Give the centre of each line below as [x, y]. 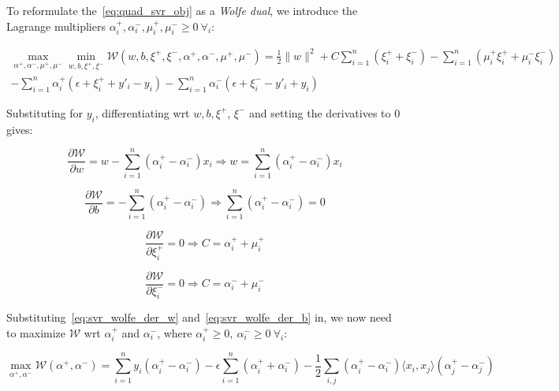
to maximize [36, 333]
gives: [20, 129]
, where [175, 333]
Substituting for [45, 112]
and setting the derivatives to [320, 112]
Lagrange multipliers [56, 26]
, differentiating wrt [142, 112]
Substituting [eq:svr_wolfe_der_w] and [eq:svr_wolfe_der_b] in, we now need [199, 317]
